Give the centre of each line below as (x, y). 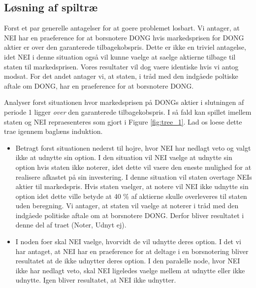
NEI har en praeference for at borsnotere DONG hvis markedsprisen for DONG (124, 37)
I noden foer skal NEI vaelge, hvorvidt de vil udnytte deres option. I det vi (128, 241)
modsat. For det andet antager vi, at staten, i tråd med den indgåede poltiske (121, 76)
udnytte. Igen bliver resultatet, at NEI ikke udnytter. (96, 280)
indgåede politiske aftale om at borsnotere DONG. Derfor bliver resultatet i (130, 215)
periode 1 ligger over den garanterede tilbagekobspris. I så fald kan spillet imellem (128, 112)
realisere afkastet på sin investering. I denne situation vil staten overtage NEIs (134, 176)
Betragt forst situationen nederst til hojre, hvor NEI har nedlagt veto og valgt (133, 147)
